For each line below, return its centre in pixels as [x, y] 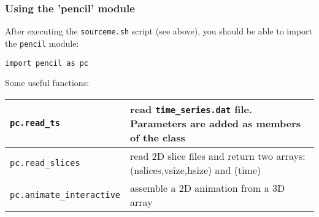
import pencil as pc [47, 63]
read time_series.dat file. [191, 109]
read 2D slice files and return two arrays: [218, 156]
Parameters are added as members [216, 123]
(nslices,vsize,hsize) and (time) [196, 170]
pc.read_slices [45, 163]
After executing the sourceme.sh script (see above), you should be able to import [159, 31]
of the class [158, 137]
